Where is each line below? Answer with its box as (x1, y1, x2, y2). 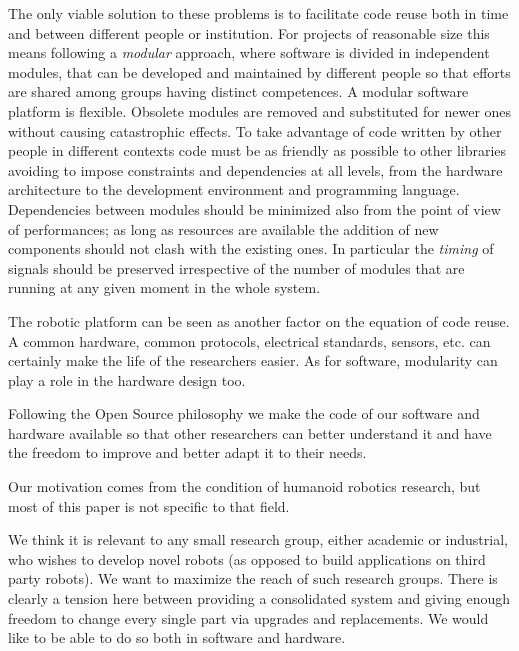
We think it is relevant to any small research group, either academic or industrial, (8, 529, 508, 550)
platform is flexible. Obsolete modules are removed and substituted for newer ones (8, 100, 512, 121)
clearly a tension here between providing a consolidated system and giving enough (8, 588, 511, 609)
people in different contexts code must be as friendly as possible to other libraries (8, 140, 507, 161)
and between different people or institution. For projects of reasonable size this (8, 22, 490, 43)
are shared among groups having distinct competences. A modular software (8, 81, 469, 102)
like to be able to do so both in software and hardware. (8, 627, 346, 648)
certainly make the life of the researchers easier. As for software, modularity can (8, 350, 498, 371)
